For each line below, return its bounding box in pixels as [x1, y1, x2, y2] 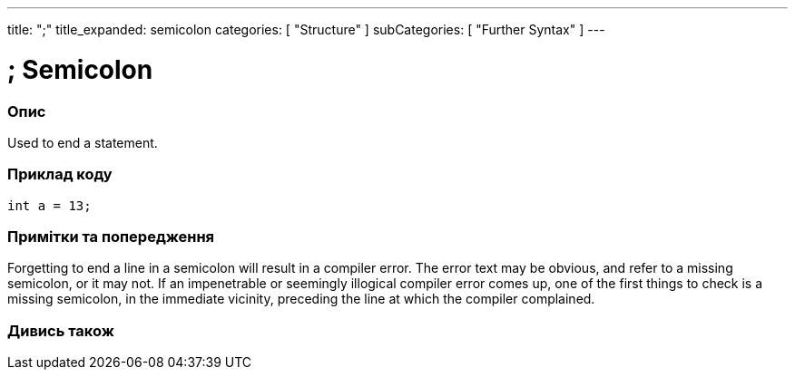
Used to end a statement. [7, 134, 158, 150]
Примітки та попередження [7, 227, 215, 246]
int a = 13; [7, 198, 92, 213]
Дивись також [7, 321, 114, 340]
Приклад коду [7, 165, 113, 184]
